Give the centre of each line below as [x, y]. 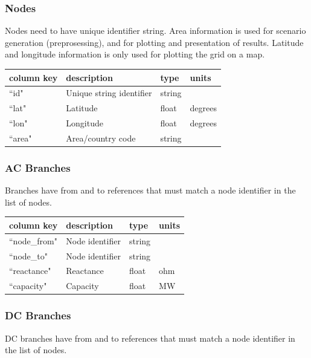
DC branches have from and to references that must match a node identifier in [150, 338]
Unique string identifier [109, 93]
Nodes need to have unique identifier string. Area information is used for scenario [155, 31]
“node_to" [28, 255]
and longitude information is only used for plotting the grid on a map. [135, 54]
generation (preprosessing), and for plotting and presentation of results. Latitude [154, 42]
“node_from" [33, 240]
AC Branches [38, 167]
